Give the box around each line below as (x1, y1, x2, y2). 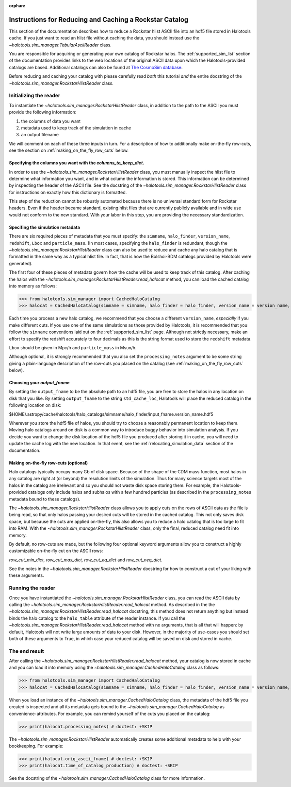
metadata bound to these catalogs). (9, 496, 81, 502)
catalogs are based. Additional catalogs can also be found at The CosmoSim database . (9, 64, 183, 70)
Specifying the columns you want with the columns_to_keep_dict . (9, 160, 145, 166)
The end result (9, 647, 44, 654)
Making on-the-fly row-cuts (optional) (9, 460, 88, 465)
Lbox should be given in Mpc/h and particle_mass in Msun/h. (9, 344, 137, 350)
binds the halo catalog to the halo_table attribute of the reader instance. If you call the (9, 615, 186, 621)
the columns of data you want (21, 118, 81, 124)
